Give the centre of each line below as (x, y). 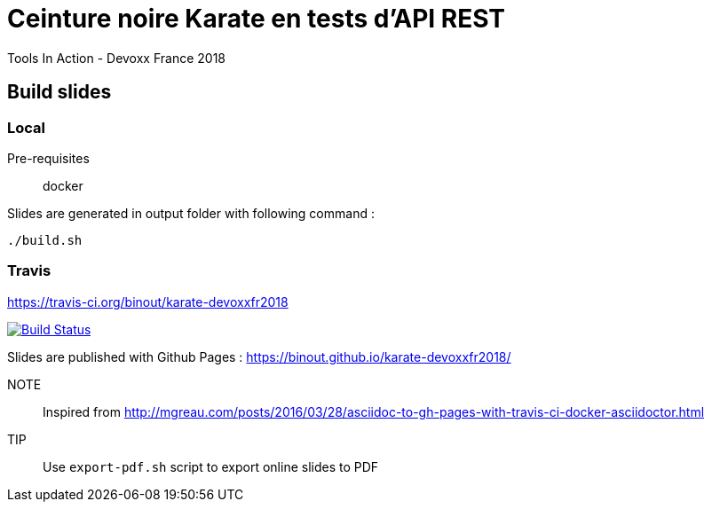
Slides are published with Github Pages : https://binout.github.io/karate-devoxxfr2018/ (259, 356)
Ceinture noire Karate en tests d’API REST (257, 19)
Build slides (59, 92)
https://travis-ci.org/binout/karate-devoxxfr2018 (148, 301)
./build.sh (45, 240)
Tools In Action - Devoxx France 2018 (116, 58)
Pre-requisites (48, 158)
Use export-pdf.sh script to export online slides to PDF (211, 466)
